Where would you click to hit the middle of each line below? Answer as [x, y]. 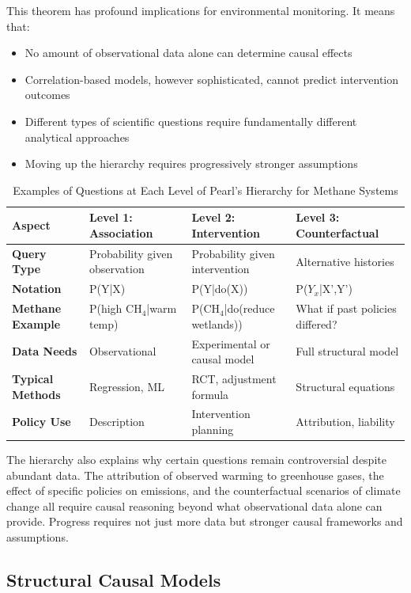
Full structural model [347, 351]
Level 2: [213, 217]
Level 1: [111, 217]
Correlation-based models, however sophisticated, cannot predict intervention [212, 79]
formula [210, 394]
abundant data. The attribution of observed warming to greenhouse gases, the [195, 475]
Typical [33, 378]
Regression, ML [127, 386]
